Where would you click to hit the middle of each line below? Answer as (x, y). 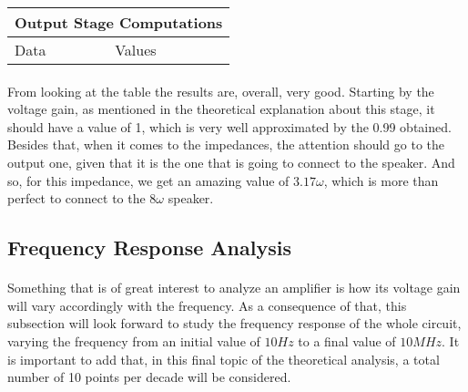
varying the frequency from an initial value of (134, 340)
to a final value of (347, 340)
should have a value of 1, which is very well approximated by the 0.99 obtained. (229, 126)
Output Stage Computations (119, 22)
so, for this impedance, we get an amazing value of (148, 180)
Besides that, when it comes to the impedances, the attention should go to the (226, 144)
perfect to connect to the (76, 198)
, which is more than (381, 180)
